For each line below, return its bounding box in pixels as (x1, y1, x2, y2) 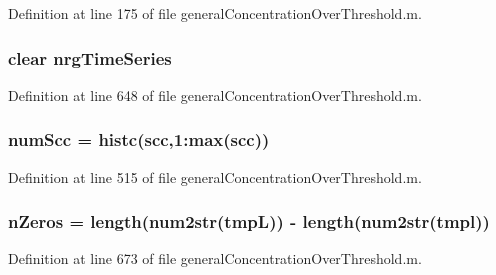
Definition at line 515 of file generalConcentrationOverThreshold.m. (8, 166, 422, 187)
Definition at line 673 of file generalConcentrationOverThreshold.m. (8, 248, 422, 269)
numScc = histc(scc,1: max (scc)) (8, 127, 270, 152)
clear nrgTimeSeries (8, 45, 172, 70)
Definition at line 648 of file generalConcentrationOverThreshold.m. (8, 84, 422, 105)
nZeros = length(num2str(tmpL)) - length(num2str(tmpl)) (8, 209, 490, 234)
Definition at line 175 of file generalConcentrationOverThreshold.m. (8, 3, 422, 23)
